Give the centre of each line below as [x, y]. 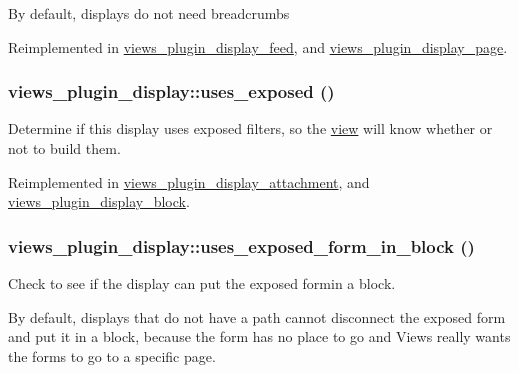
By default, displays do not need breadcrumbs [149, 13]
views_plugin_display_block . [99, 201]
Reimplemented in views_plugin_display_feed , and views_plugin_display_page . [258, 46]
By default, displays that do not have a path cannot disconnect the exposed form [257, 316]
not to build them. [64, 148]
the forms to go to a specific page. [112, 355]
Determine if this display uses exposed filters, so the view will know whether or [250, 128]
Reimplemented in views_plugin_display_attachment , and [189, 181]
